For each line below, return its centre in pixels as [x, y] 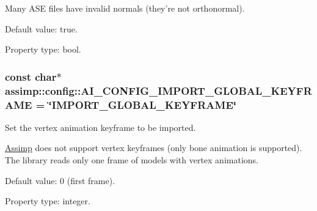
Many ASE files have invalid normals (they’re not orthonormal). [125, 8]
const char [31, 76]
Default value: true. [41, 28]
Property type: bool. [43, 49]
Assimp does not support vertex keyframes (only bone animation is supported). [154, 148]
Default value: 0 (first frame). [60, 180]
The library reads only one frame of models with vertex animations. [132, 160]
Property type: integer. [48, 201]
